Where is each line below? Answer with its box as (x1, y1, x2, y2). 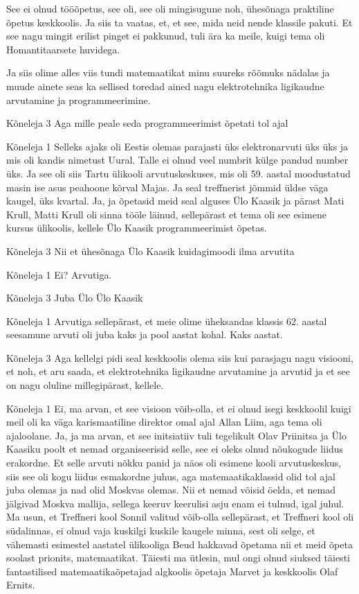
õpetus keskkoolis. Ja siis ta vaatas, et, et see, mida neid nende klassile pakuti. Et (6, 15, 353, 29)
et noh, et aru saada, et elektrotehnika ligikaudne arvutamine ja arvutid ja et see (6, 364, 350, 378)
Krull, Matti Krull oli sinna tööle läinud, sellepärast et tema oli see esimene (6, 207, 326, 221)
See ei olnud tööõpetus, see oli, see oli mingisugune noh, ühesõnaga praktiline (6, 1, 334, 15)
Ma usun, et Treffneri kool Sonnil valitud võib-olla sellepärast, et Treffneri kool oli (6, 509, 354, 524)
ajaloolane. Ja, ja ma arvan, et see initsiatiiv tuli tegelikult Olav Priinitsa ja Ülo (6, 428, 347, 442)
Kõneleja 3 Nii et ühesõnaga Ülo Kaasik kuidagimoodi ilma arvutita (6, 243, 295, 258)
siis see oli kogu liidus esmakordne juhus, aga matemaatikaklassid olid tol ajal (6, 469, 335, 483)
